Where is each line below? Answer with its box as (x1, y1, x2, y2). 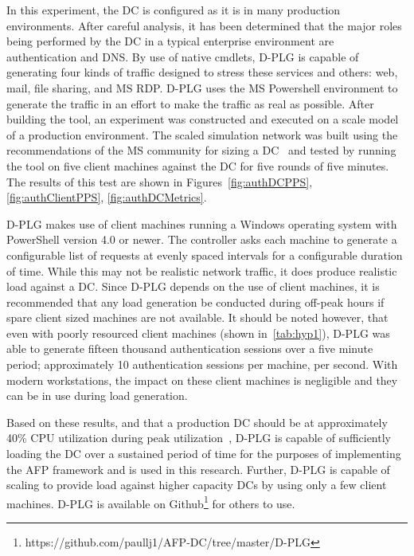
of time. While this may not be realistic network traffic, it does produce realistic (6, 262, 397, 279)
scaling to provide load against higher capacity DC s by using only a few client (6, 476, 387, 493)
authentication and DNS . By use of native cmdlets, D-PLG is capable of (6, 48, 359, 65)
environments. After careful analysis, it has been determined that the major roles (6, 17, 402, 33)
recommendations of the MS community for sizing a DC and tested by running (6, 142, 396, 159)
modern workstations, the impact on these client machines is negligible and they (6, 371, 398, 388)
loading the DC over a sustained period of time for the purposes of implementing (6, 445, 401, 462)
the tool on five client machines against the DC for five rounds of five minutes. (6, 157, 389, 174)
